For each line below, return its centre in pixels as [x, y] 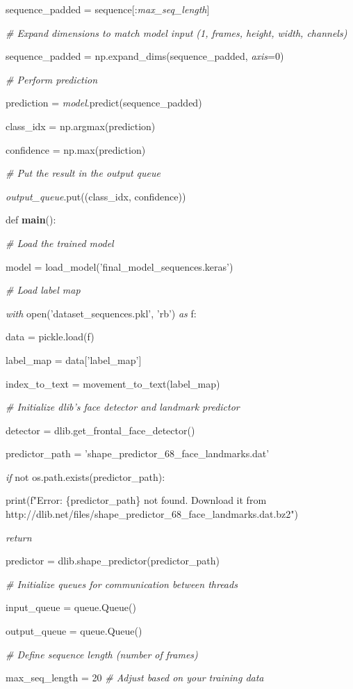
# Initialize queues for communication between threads [122, 584]
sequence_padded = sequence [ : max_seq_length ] [108, 9]
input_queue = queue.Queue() [71, 607]
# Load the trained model [60, 243]
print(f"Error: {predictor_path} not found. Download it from [136, 500]
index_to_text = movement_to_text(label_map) [113, 383]
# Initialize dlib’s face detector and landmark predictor [123, 407]
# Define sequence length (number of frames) [102, 654]
